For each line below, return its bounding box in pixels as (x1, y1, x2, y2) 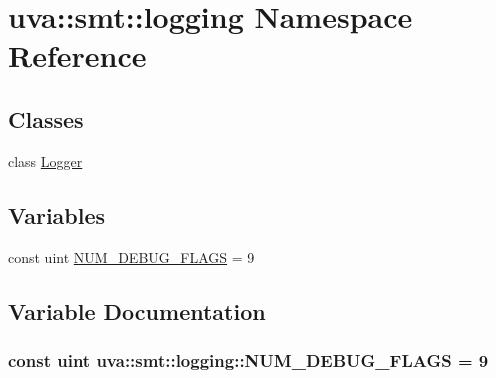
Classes (8, 103, 84, 134)
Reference (8, 35, 147, 76)
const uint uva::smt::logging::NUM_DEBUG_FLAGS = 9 (8, 347, 489, 372)
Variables (8, 199, 106, 230)
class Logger (8, 150, 83, 171)
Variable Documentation (8, 295, 266, 326)
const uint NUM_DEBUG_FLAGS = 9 (8, 246, 255, 267)
